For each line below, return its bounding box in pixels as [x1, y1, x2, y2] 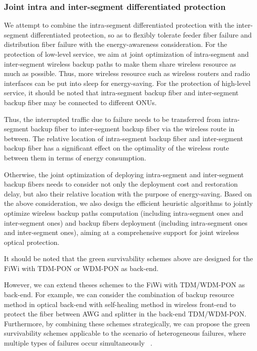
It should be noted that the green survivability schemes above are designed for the [4, 253, 253, 264]
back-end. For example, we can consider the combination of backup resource [4, 289, 234, 300]
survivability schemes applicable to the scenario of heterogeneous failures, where [4, 328, 246, 338]
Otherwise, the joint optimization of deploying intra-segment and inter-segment [4, 169, 244, 179]
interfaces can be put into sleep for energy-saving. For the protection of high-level [4, 78, 251, 88]
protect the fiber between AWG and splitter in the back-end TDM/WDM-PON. [4, 309, 247, 319]
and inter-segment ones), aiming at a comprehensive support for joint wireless [4, 227, 239, 237]
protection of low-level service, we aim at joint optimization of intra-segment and [4, 49, 249, 59]
